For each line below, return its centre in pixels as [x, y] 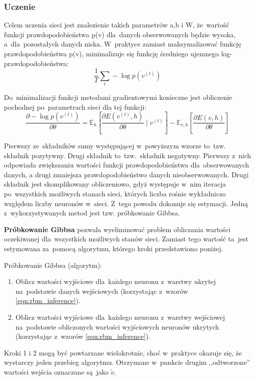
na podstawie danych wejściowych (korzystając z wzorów [102, 291]
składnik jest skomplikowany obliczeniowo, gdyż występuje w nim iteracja [115, 184]
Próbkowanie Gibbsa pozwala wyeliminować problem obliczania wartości [117, 229]
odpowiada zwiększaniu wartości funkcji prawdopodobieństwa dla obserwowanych [127, 165]
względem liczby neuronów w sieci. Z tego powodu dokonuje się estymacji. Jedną [126, 203]
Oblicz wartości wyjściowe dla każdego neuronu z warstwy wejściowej [120, 317]
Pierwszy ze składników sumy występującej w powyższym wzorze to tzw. [115, 146]
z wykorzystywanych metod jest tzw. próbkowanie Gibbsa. [92, 213]
